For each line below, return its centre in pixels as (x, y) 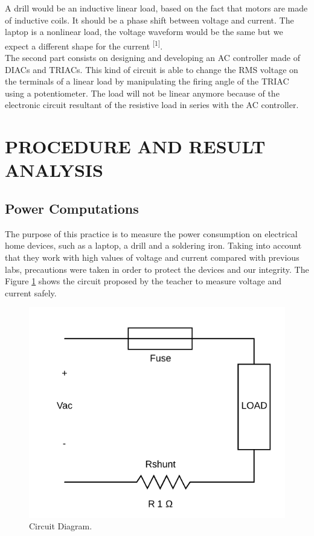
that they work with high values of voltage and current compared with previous (152, 257)
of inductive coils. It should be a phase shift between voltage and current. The (149, 20)
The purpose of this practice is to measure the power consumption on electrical (151, 233)
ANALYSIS (54, 170)
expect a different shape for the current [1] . (84, 45)
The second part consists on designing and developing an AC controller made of (152, 58)
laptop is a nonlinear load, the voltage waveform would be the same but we (144, 32)
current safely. (31, 292)
